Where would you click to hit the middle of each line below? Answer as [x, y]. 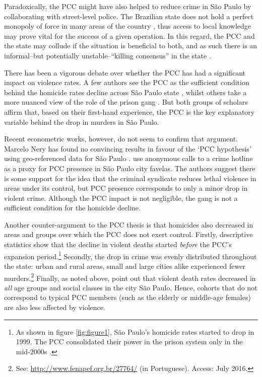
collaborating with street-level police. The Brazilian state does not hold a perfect [129, 16]
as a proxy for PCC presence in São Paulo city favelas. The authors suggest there [130, 168]
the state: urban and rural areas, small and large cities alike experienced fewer [125, 266]
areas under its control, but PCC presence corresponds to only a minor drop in [126, 188]
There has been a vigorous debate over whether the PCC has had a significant [125, 72]
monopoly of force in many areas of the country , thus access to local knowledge [128, 26]
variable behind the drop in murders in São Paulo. [82, 122]
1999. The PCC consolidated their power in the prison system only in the [129, 342]
